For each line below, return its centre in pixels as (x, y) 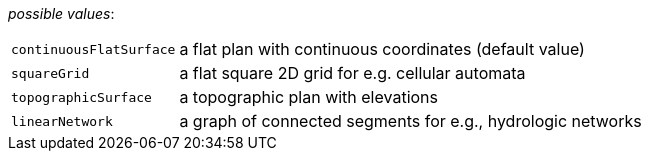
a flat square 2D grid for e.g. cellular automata (352, 73)
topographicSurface (81, 97)
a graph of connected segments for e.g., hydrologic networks (410, 121)
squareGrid (50, 73)
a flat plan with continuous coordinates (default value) (382, 49)
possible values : (61, 13)
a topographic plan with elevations (309, 97)
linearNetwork (62, 121)
